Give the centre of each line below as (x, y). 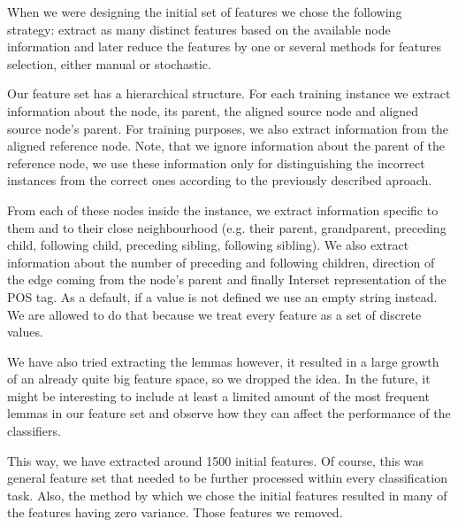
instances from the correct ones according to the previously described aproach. (220, 180)
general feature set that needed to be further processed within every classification (227, 478)
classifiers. (34, 431)
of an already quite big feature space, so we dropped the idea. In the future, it (219, 379)
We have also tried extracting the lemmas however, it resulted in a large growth (223, 361)
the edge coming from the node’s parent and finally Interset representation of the (227, 279)
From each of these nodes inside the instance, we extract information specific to (223, 209)
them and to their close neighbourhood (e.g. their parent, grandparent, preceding (227, 227)
